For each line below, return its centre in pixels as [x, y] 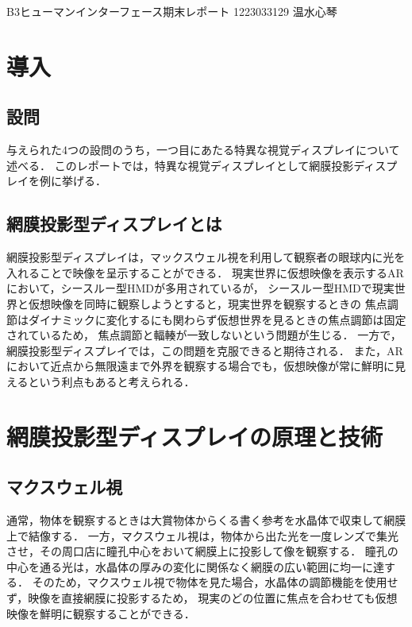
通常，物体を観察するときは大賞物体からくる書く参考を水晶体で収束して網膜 [206, 520]
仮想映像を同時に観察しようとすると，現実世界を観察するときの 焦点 [208, 303]
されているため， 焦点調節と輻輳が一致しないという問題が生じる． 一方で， [204, 335]
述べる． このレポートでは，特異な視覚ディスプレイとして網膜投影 [180, 165]
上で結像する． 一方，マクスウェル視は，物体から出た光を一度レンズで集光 [202, 535]
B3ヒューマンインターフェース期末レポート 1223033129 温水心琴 [172, 11]
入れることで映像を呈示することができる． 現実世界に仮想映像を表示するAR [205, 272]
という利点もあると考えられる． [112, 381]
